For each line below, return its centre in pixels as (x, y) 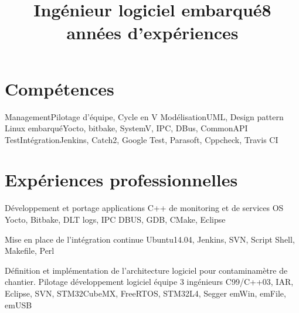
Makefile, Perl (30, 251)
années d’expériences (152, 33)
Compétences (60, 88)
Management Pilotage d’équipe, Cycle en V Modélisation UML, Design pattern (144, 116)
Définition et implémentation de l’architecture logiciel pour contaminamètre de (146, 270)
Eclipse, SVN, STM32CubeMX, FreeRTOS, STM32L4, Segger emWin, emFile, (145, 293)
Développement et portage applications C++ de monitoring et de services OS (144, 208)
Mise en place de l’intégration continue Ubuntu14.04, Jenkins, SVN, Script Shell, (150, 239)
